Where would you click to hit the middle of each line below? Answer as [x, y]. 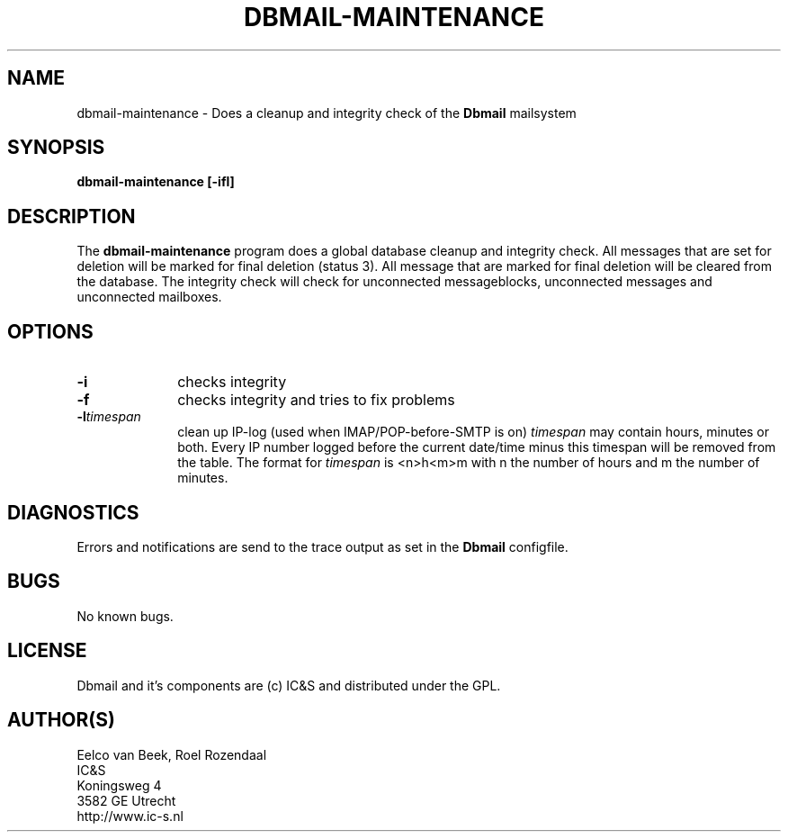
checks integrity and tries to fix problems [316, 400]
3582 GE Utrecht [126, 800]
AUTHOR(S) [61, 720]
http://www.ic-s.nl [130, 816]
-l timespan [109, 417]
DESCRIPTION [72, 216]
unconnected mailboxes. [149, 297]
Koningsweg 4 [119, 785]
